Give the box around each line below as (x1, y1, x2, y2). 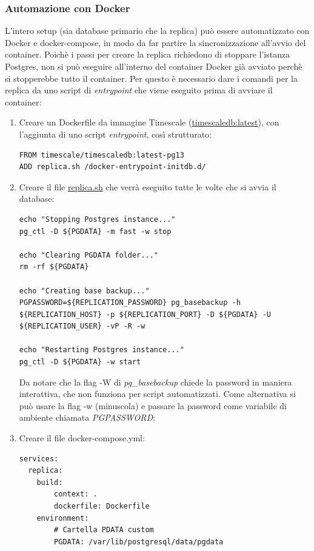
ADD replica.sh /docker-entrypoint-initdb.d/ (19, 162, 206, 172)
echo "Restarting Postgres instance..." (19, 346, 184, 355)
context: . (54, 490, 98, 499)
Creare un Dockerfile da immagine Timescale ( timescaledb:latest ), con (19, 116, 279, 129)
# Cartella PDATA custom (54, 526, 154, 535)
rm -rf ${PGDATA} (19, 262, 89, 272)
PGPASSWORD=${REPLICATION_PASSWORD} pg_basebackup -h (19, 298, 241, 307)
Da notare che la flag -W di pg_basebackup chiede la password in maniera (19, 375, 292, 388)
